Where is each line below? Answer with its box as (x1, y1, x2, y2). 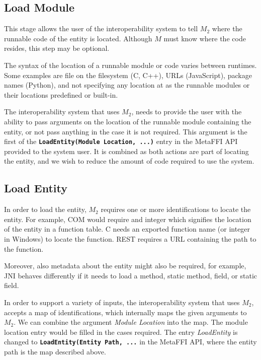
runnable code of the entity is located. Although (4, 33, 152, 43)
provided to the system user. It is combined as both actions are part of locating (4, 146, 249, 156)
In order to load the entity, (4, 204, 86, 214)
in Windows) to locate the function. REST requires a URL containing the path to (4, 233, 256, 244)
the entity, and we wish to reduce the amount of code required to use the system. (4, 156, 254, 166)
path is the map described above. (4, 346, 106, 356)
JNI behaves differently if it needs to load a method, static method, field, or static (4, 270, 257, 280)
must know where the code (163, 33, 246, 43)
